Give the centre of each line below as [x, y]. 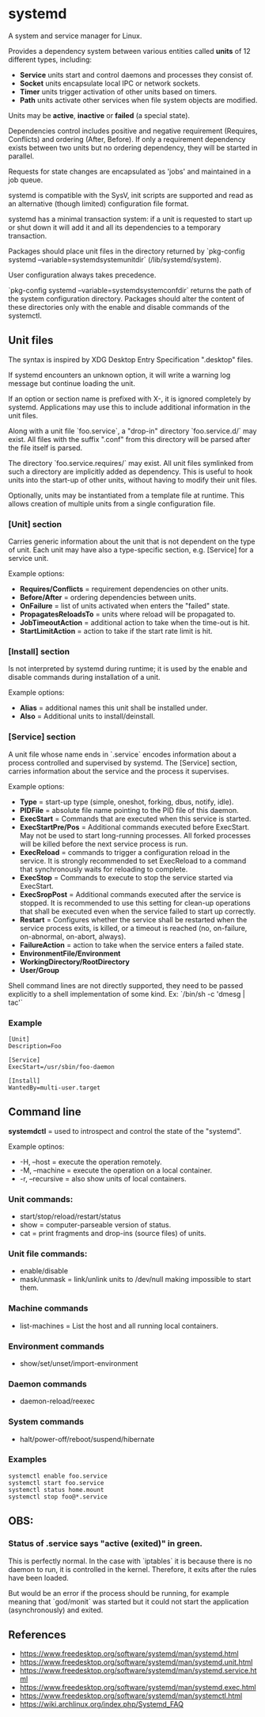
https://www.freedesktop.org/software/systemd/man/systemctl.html [131, 1696]
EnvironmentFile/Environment [70, 953]
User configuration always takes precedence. [82, 275]
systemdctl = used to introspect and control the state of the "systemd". [125, 1131]
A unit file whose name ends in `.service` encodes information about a [123, 754]
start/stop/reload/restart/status [70, 1216]
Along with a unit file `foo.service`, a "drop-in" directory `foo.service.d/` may [132, 431]
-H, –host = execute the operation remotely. [91, 1162]
